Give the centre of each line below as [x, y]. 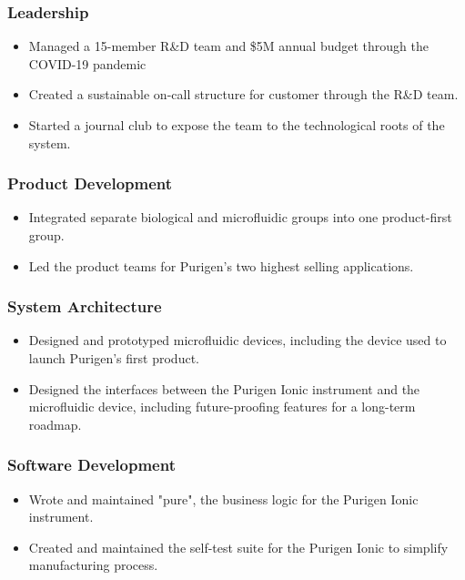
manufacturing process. [93, 565]
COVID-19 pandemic [87, 63]
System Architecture [85, 306]
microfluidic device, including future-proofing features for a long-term [222, 407]
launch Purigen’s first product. [114, 358]
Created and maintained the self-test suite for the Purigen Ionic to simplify [238, 547]
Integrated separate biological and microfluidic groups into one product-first [240, 217]
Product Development [90, 183]
